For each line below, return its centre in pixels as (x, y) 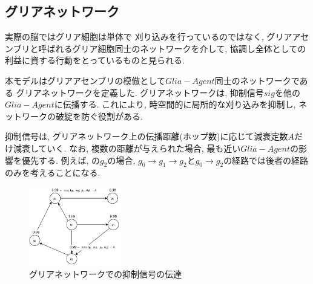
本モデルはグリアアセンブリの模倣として (85, 80)
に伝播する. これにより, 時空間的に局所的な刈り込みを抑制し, (175, 104)
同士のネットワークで (257, 80)
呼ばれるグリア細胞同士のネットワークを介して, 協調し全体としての (172, 48)
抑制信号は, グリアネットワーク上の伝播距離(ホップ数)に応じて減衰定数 (147, 136)
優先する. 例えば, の (61, 160)
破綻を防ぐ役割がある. (99, 116)
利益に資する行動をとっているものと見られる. (95, 60)
